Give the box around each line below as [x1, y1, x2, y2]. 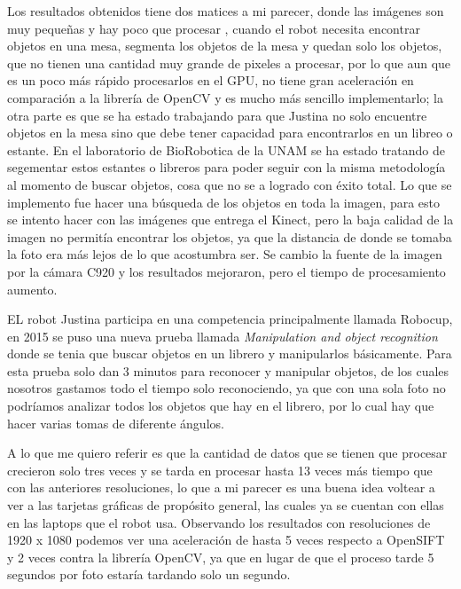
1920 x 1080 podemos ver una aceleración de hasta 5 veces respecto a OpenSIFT [7, 530, 445, 549]
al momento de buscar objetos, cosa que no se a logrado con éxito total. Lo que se [7, 175, 452, 193]
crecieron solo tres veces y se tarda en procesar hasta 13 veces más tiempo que [7, 460, 433, 479]
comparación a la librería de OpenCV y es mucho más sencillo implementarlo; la [7, 88, 443, 106]
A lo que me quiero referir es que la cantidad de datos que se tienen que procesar [7, 444, 448, 462]
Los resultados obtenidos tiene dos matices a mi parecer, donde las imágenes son [7, 2, 444, 20]
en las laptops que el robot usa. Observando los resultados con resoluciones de [7, 513, 431, 531]
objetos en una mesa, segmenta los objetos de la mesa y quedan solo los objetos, [7, 36, 442, 55]
